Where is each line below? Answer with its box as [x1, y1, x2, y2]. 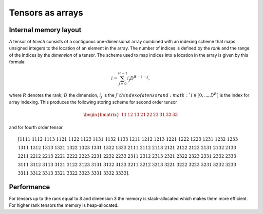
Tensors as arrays [9, 7, 83, 18]
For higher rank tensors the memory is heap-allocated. [9, 202, 119, 208]
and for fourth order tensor [9, 124, 63, 131]
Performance [9, 182, 50, 191]
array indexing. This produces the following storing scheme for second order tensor [9, 99, 177, 105]
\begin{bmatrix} [83, 112, 119, 117]
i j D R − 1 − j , [127, 75, 150, 82]
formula [9, 59, 25, 65]
